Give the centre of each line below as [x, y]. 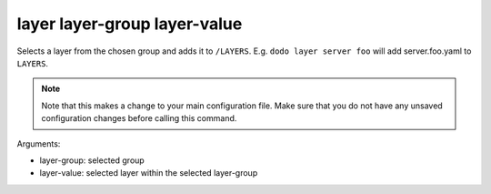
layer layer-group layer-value [130, 24]
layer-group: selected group [92, 160]
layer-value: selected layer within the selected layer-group [149, 173]
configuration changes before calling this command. [139, 118]
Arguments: [39, 143]
